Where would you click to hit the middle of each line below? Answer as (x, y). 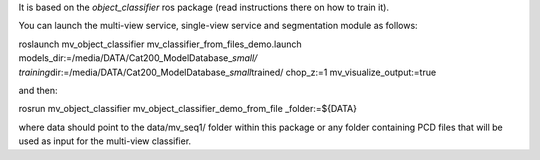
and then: (38, 90)
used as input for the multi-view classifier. (105, 141)
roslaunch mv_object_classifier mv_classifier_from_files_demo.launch (160, 44)
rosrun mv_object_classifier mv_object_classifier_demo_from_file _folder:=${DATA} (187, 109)
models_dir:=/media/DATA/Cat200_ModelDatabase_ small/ (138, 58)
